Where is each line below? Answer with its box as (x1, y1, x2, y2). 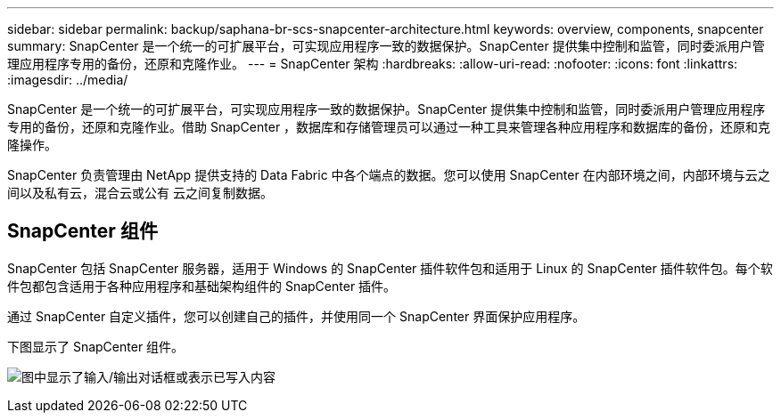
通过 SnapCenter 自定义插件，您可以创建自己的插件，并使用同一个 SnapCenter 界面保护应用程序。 (7, 308, 586, 324)
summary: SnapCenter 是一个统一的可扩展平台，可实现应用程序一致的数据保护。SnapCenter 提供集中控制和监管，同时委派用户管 (7, 38, 765, 53)
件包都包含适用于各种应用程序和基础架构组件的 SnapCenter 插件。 (7, 278, 397, 294)
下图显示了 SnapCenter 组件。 (7, 338, 185, 354)
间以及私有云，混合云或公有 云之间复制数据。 (7, 185, 273, 200)
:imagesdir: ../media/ (7, 72, 128, 87)
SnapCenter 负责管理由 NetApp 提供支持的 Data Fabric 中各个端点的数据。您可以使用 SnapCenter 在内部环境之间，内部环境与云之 (7, 167, 770, 182)
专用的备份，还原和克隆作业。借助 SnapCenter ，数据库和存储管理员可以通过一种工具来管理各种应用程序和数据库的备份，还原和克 (7, 119, 771, 134)
